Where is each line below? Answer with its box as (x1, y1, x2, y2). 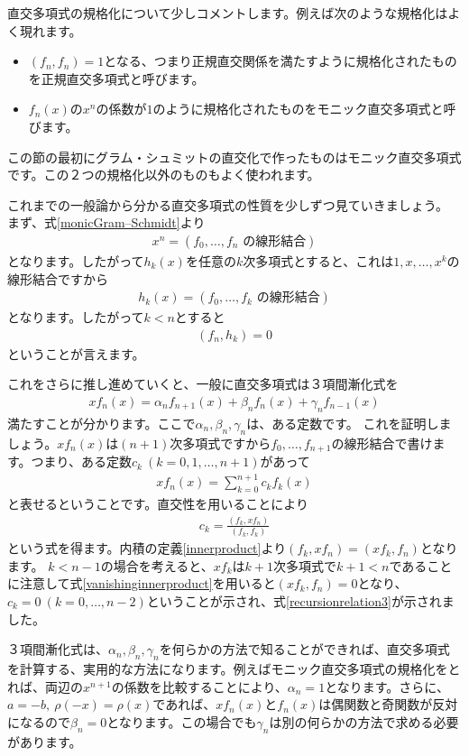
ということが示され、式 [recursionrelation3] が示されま (146, 592, 455, 611)
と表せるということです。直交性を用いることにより (7, 494, 308, 512)
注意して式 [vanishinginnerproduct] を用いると (19, 574, 276, 593)
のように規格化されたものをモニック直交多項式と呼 (152, 99, 456, 118)
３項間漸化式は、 (7, 640, 108, 659)
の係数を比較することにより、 (111, 677, 288, 696)
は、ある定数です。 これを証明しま (246, 413, 452, 432)
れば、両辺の (7, 677, 83, 696)
